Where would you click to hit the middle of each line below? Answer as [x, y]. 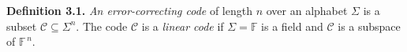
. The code [102, 26]
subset [22, 26]
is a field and [292, 26]
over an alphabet [307, 10]
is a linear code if [183, 26]
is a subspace [369, 26]
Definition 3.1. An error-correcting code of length [129, 10]
